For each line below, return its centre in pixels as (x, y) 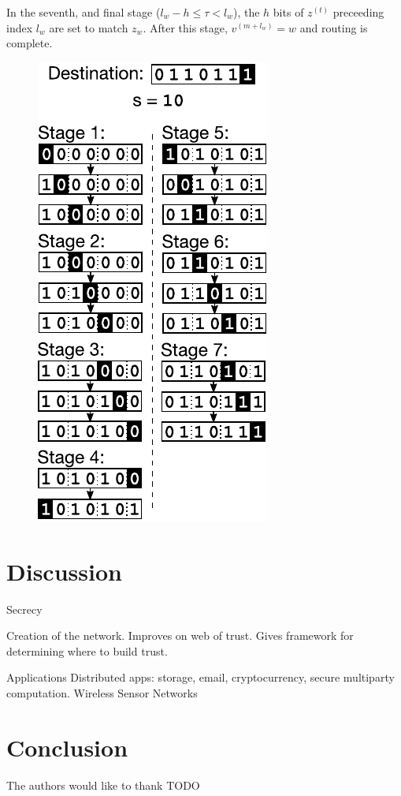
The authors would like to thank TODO (103, 785)
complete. (30, 43)
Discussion (64, 571)
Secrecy (24, 609)
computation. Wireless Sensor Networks (102, 692)
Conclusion (67, 747)
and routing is (334, 27)
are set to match (89, 27)
